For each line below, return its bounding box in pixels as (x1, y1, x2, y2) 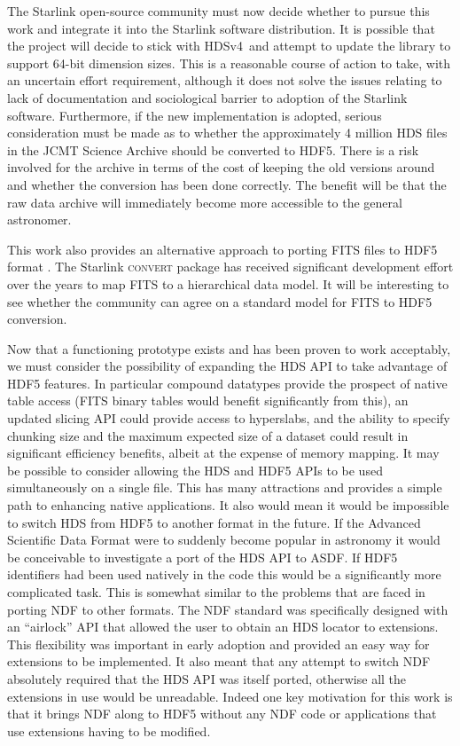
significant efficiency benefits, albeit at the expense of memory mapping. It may (7, 444, 440, 462)
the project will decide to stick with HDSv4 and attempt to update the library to (7, 36, 451, 55)
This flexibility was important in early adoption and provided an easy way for (7, 634, 430, 653)
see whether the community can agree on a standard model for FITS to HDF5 (7, 292, 433, 310)
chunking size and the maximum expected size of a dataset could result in (7, 426, 409, 444)
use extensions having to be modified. (7, 721, 211, 740)
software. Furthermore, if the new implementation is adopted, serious (7, 106, 382, 124)
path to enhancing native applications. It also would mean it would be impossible (7, 496, 449, 514)
